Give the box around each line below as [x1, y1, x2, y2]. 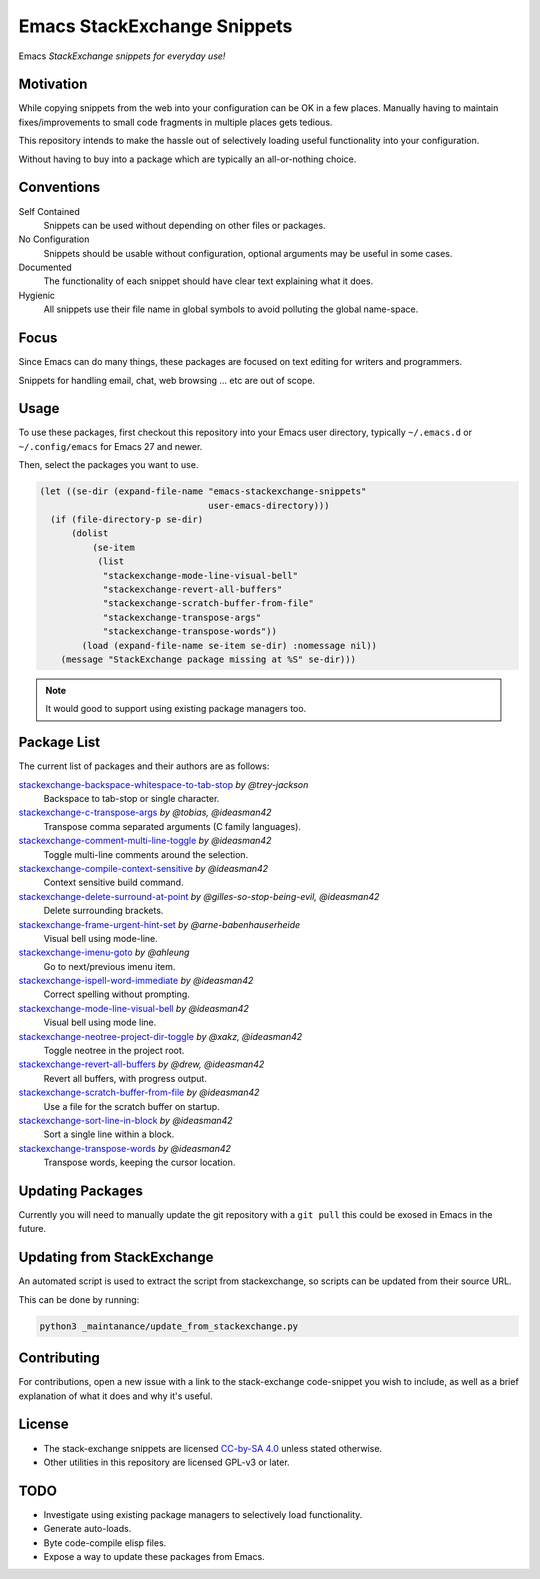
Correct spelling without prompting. [43, 988, 190, 1000]
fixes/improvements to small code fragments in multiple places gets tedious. [18, 116, 333, 128]
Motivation [18, 76, 88, 93]
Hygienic [18, 289, 55, 301]
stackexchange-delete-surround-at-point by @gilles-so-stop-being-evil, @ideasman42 [18, 890, 380, 902]
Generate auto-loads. [43, 1523, 132, 1535]
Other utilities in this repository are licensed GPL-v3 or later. [43, 1456, 290, 1468]
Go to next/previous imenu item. [43, 960, 176, 972]
